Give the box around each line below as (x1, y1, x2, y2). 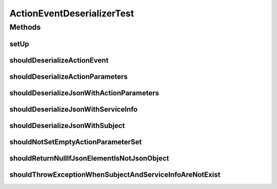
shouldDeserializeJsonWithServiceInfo (9, 105, 138, 114)
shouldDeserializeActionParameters (9, 72, 128, 81)
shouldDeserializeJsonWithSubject (9, 121, 125, 130)
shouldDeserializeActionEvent (9, 56, 109, 65)
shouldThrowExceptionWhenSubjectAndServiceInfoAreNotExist (9, 170, 221, 179)
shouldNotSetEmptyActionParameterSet (9, 137, 142, 146)
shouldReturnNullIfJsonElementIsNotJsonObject (9, 154, 169, 162)
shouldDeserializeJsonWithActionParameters (9, 89, 159, 97)
